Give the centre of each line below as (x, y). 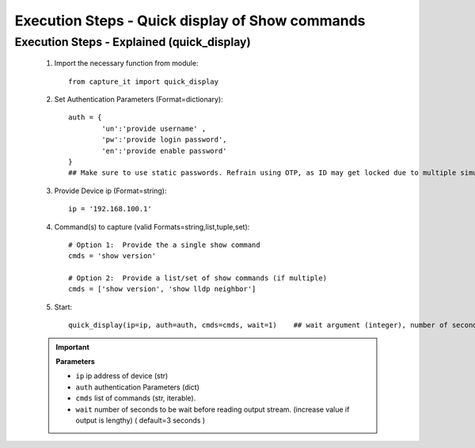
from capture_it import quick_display (144, 82)
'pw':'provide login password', (164, 140)
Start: (63, 307)
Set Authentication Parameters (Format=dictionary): (139, 99)
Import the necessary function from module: (126, 63)
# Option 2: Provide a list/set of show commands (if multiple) (198, 278)
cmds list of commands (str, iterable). (136, 398)
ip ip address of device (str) (122, 376)
